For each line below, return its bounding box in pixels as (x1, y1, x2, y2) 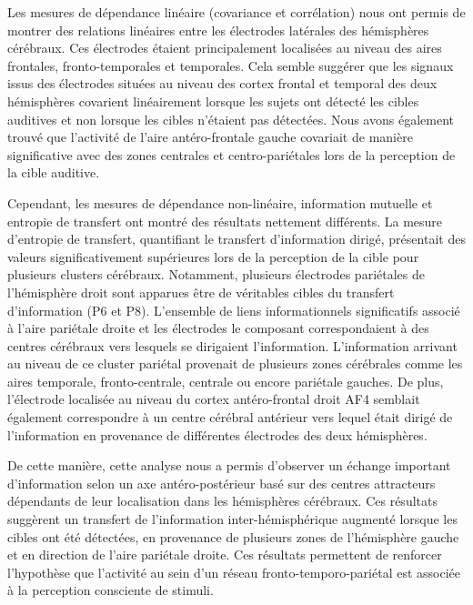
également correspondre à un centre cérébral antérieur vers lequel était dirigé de (7, 408, 453, 427)
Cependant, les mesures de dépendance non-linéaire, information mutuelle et (7, 193, 433, 212)
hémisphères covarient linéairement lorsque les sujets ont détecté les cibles (7, 91, 419, 110)
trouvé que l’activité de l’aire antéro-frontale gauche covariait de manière (7, 127, 413, 146)
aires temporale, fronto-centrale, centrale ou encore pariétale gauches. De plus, (7, 371, 444, 390)
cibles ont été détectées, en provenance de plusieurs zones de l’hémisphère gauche (7, 527, 459, 546)
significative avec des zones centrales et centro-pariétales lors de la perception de (7, 145, 456, 164)
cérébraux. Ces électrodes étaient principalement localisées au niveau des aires (7, 38, 442, 57)
